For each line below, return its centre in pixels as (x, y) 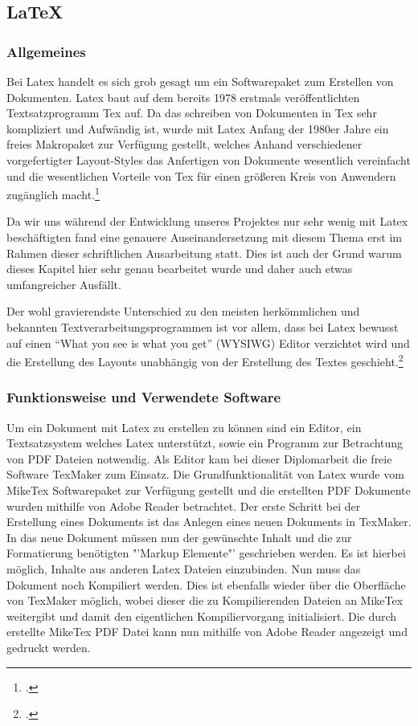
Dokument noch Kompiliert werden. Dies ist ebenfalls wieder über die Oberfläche (206, 584)
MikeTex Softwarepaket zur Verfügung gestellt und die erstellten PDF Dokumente (209, 490)
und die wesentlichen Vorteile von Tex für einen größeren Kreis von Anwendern (201, 175)
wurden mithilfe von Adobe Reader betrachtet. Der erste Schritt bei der (184, 506)
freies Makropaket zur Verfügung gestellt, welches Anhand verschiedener (184, 144)
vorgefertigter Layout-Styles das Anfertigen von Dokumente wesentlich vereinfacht (209, 159)
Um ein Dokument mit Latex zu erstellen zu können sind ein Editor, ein (184, 427)
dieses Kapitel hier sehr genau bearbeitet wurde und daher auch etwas (180, 269)
